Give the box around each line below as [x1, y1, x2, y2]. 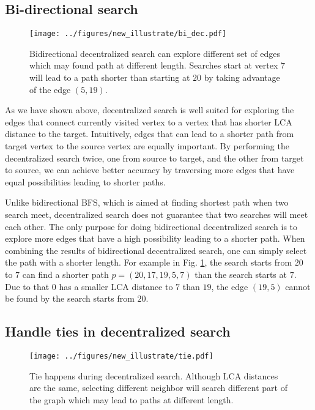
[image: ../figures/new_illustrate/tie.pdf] [29, 351, 213, 360]
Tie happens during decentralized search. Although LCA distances [29, 369, 278, 382]
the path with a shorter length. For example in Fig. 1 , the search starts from [5, 256, 292, 269]
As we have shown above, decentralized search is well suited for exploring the [5, 103, 294, 116]
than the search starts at [195, 267, 287, 280]
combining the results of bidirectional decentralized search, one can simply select [5, 244, 307, 256]
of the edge [29, 83, 71, 95]
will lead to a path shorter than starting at [29, 71, 190, 84]
